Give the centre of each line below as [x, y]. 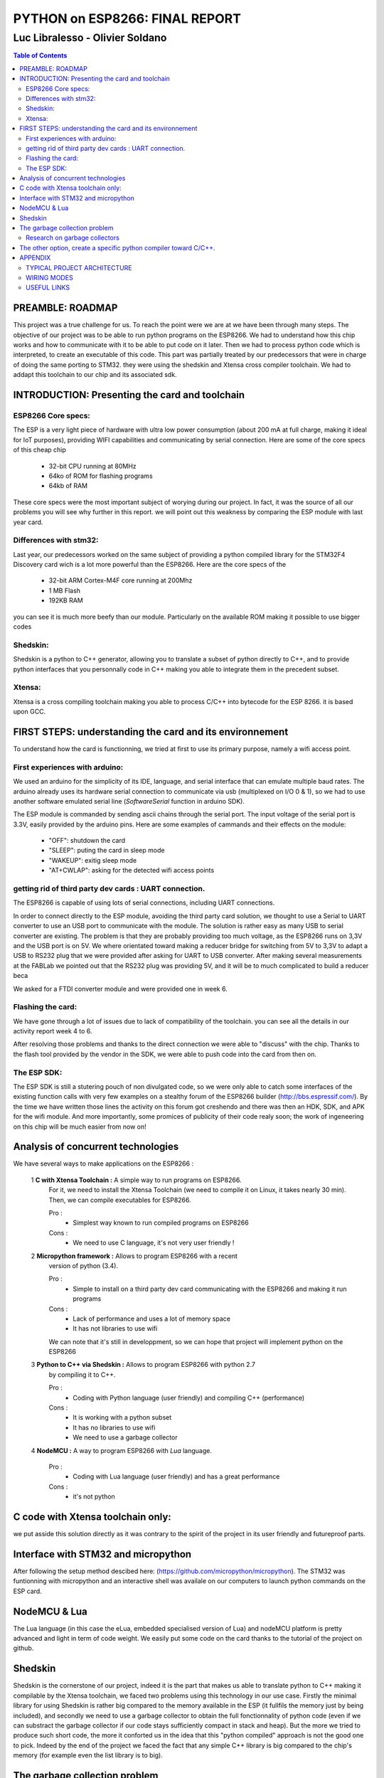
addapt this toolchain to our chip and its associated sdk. [95, 375]
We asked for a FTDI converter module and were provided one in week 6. [120, 989]
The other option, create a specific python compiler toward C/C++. [117, 247]
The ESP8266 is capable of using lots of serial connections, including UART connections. [144, 903]
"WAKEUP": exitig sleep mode [93, 860]
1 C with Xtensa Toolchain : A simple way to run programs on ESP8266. [136, 1180]
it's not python [94, 1496]
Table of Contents [40, 55]
